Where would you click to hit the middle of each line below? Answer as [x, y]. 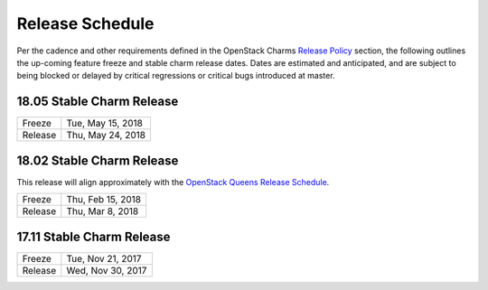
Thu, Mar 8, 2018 [103, 211]
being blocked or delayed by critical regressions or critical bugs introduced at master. [176, 76]
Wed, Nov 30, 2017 [107, 270]
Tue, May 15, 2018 [105, 124]
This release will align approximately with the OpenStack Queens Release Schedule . [173, 182]
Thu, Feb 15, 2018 [104, 200]
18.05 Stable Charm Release [98, 102]
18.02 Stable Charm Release [98, 160]
